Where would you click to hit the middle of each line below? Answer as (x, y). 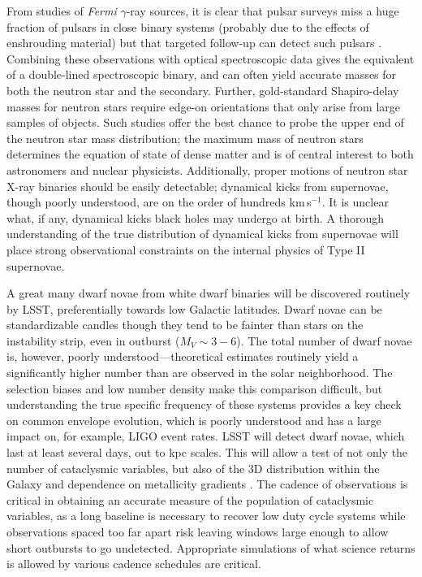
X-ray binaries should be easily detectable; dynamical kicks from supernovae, (198, 186)
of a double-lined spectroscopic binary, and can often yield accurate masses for (202, 74)
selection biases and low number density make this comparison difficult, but (195, 388)
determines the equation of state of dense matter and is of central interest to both (210, 154)
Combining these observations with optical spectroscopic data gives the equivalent (211, 58)
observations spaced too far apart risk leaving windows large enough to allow (198, 531)
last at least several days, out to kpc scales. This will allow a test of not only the (207, 452)
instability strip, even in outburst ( (93, 340)
